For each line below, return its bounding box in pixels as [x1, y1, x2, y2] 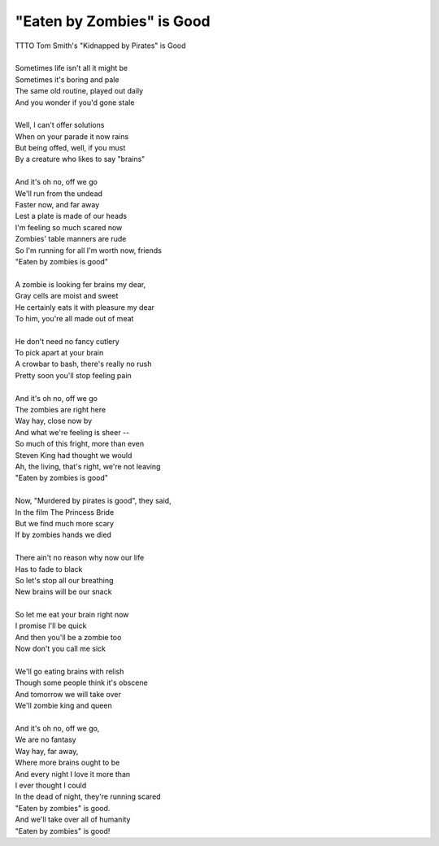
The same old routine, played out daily [15, 86, 144, 96]
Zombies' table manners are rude [15, 234, 127, 244]
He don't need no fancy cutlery [15, 336, 120, 346]
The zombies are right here [15, 405, 106, 415]
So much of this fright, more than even [15, 439, 145, 449]
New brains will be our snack [15, 587, 112, 597]
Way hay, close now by [15, 416, 93, 426]
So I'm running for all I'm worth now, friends [15, 245, 162, 255]
